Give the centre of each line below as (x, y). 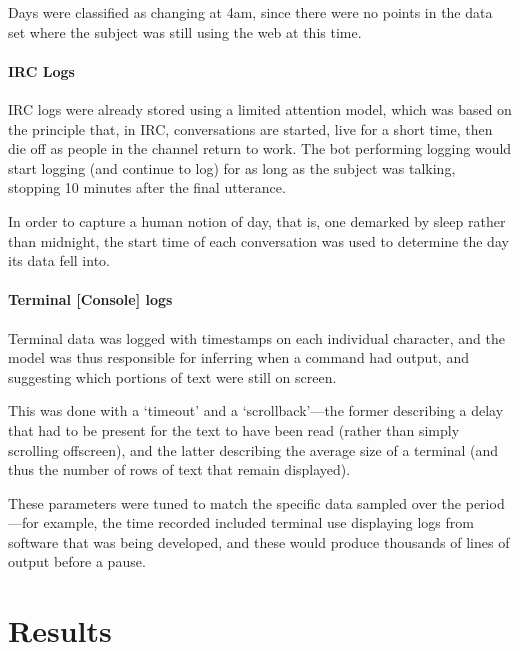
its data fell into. (59, 260)
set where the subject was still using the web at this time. (185, 31)
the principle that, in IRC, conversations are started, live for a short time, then (250, 128)
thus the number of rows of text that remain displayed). (179, 469)
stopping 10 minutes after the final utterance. (147, 187)
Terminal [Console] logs (90, 299)
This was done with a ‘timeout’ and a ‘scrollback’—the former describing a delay (256, 410)
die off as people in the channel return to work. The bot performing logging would (260, 148)
